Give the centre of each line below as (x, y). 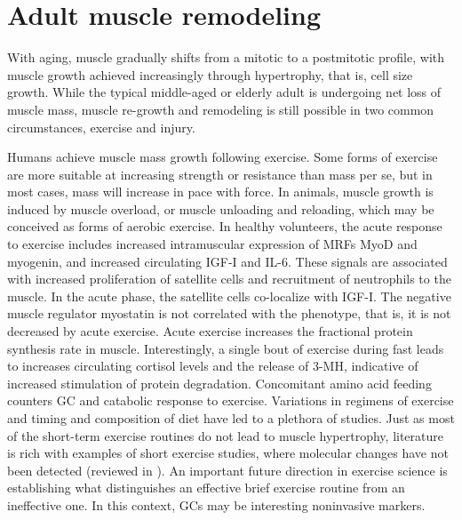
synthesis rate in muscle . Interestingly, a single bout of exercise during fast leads (226, 348)
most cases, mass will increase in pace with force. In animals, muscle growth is (220, 192)
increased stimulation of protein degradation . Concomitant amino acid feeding (219, 383)
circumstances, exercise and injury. (101, 127)
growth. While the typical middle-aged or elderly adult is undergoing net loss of (224, 92)
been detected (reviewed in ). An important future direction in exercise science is (227, 470)
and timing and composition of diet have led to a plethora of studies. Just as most (231, 418)
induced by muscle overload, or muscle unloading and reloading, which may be (221, 208)
